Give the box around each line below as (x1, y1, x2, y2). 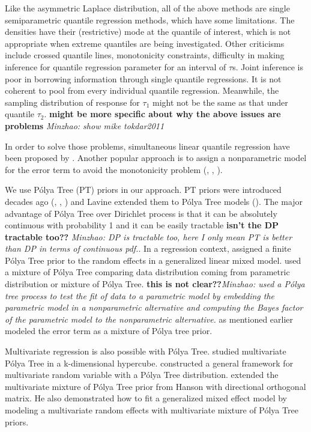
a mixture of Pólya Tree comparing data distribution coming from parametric (5, 266, 290, 278)
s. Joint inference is (232, 60, 303, 73)
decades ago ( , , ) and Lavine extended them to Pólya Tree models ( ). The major (5, 195, 303, 207)
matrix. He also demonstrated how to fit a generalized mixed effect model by (5, 392, 287, 404)
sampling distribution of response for (5, 96, 140, 108)
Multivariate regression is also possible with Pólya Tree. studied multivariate (5, 345, 286, 357)
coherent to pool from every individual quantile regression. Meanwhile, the (5, 84, 279, 97)
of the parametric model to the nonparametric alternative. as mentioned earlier (5, 312, 294, 325)
